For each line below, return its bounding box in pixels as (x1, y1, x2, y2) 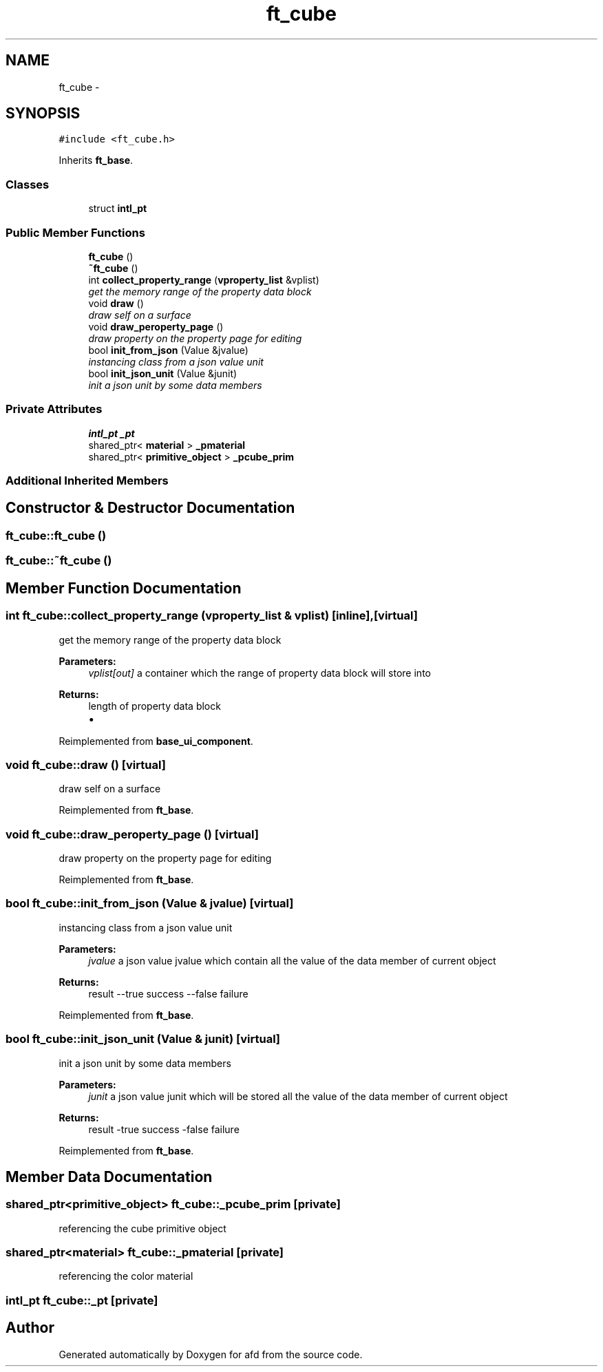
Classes (6, 177, 50, 191)
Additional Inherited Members (6, 474, 169, 488)
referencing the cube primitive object (59, 1222, 226, 1234)
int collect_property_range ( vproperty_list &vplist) (88, 273, 319, 286)
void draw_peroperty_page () (88, 320, 224, 333)
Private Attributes (6, 402, 103, 416)
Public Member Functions (6, 225, 145, 240)
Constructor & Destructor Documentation (6, 499, 295, 517)
